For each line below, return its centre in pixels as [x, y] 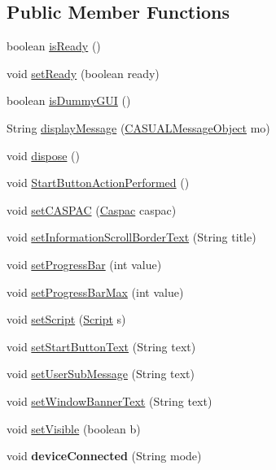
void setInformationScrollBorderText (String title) [131, 237]
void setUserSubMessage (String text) [101, 374]
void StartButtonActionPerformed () [98, 183]
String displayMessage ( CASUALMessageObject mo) [138, 127]
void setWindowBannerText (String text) [110, 400]
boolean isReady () [54, 46]
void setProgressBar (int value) [84, 264]
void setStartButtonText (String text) [101, 346]
